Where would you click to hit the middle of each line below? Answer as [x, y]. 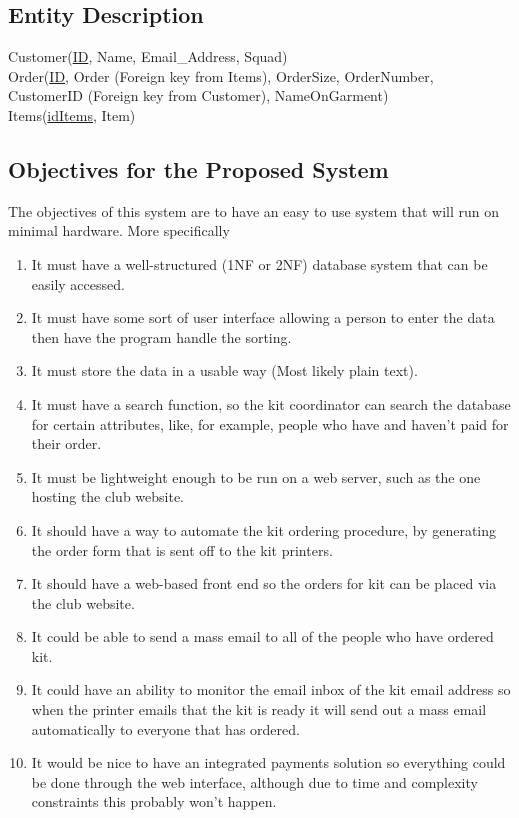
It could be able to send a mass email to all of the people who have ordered [262, 636]
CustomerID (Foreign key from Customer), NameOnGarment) [198, 95]
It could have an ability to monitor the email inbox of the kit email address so [271, 689]
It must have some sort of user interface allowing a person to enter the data [263, 317]
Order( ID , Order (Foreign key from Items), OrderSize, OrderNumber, [221, 75]
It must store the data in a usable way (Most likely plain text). [224, 370]
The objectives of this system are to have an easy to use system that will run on [254, 210]
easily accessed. [78, 283]
